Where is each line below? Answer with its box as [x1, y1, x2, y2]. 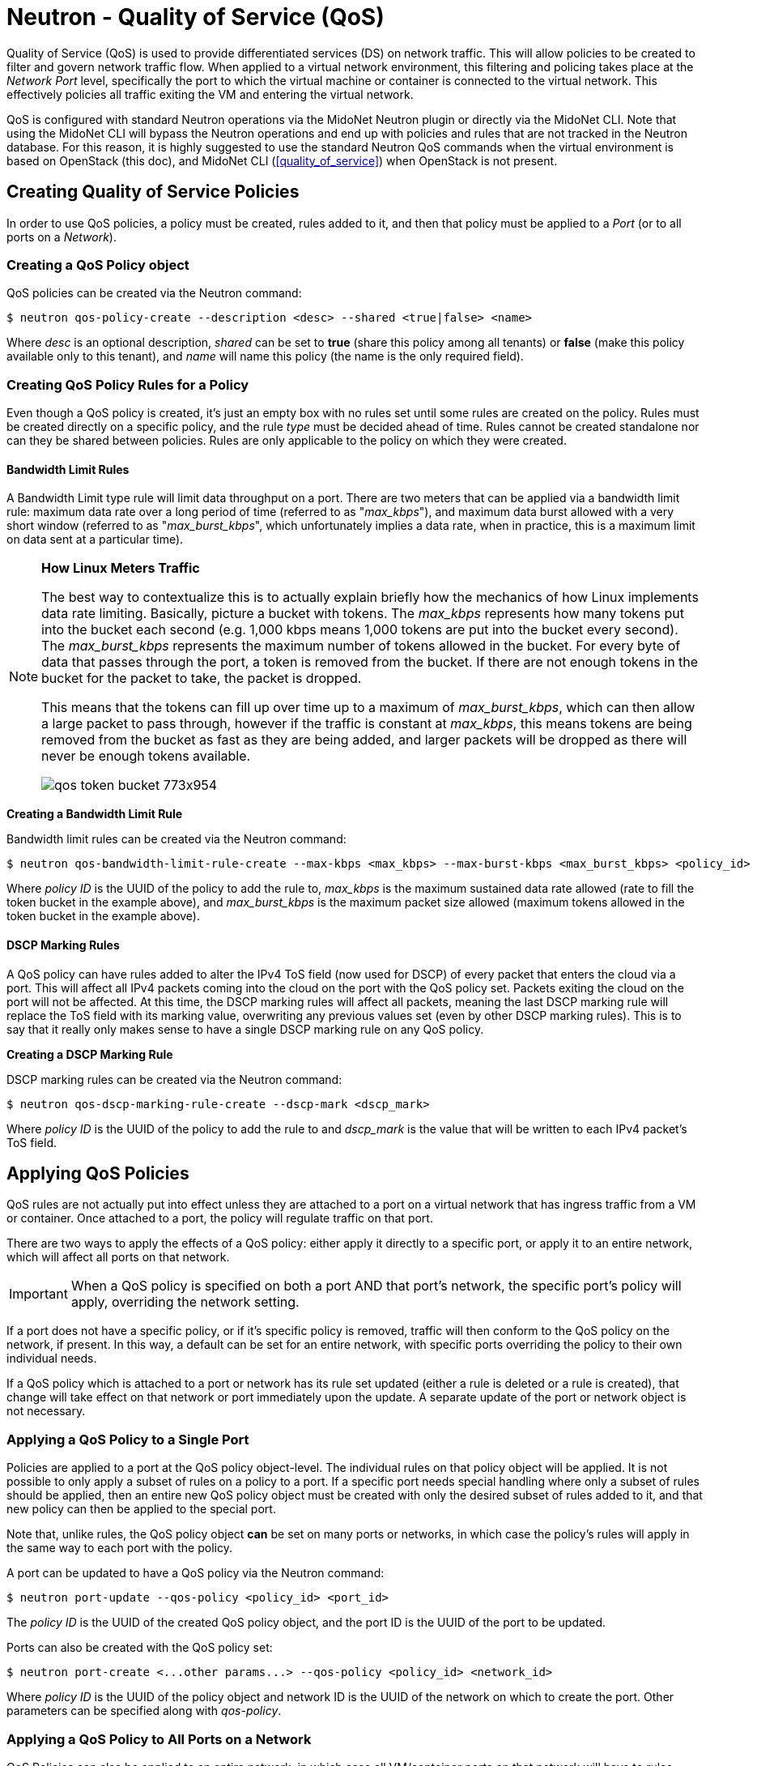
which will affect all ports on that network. [6, 1250, 230, 1265]
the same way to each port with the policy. [6, 1541, 232, 1555]
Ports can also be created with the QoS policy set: [6, 1640, 273, 1655]
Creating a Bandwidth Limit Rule [6, 807, 183, 821]
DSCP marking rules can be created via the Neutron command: [6, 1072, 342, 1086]
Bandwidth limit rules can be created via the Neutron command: [6, 832, 347, 847]
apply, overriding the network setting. [70, 1294, 300, 1311]
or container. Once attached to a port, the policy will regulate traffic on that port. [6, 1211, 433, 1226]
